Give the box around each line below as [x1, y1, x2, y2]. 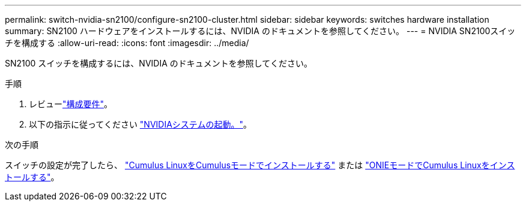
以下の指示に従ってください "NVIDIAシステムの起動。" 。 [29, 119, 252, 129]
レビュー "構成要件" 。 [29, 99, 113, 109]
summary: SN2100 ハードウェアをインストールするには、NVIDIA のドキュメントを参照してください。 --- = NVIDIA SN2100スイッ [5, 26, 516, 36]
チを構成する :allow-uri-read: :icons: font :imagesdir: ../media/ [5, 38, 249, 48]
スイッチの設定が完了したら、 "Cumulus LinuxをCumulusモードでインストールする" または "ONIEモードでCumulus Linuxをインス [5, 160, 515, 170]
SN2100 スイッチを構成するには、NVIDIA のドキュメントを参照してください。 [5, 58, 312, 68]
